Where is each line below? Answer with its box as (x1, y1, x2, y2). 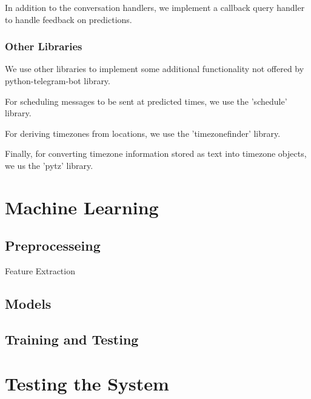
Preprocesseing (5, 236, 101, 255)
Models (5, 294, 52, 313)
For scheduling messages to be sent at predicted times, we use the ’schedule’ (5, 94, 287, 107)
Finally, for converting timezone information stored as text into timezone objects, (5, 147, 307, 160)
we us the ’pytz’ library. (5, 159, 93, 171)
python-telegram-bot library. (5, 74, 110, 87)
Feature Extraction (5, 265, 75, 277)
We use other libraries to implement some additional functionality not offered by (5, 62, 304, 75)
